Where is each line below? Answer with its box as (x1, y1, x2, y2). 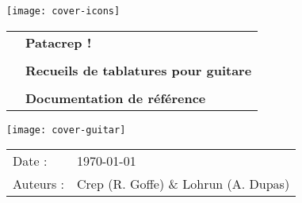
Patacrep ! (25, 33, 92, 52)
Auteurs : (13, 174, 65, 193)
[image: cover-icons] (6, 6, 120, 17)
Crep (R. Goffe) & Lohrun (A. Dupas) (77, 174, 290, 193)
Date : (13, 151, 48, 170)
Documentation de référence (25, 88, 206, 107)
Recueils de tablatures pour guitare (25, 60, 252, 79)
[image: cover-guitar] (6, 124, 126, 136)
